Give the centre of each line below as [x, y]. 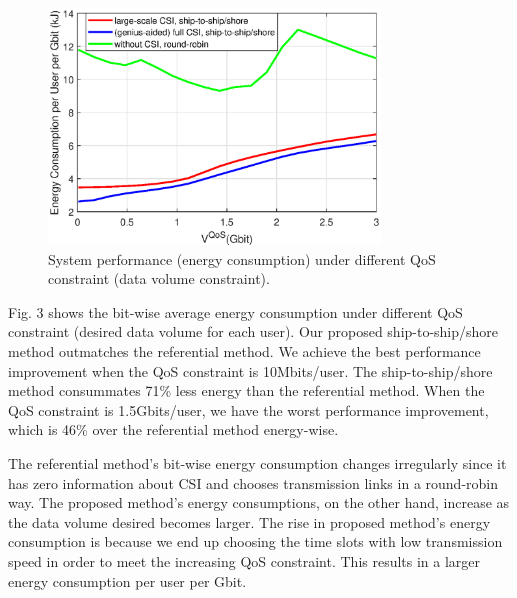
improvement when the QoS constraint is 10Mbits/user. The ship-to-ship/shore [250, 370]
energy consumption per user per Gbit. [127, 580]
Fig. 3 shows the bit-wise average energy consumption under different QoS [235, 311]
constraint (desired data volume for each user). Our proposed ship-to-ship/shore [253, 331]
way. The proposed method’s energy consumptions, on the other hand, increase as [259, 502]
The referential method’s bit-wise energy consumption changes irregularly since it [257, 463]
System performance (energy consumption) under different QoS [242, 258]
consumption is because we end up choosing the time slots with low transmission [255, 541]
